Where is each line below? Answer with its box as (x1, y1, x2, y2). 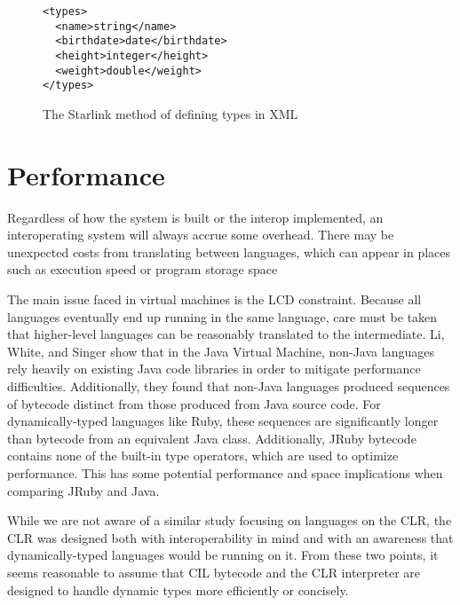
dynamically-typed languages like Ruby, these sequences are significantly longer (7, 412, 439, 430)
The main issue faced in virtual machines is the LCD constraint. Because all (7, 290, 422, 309)
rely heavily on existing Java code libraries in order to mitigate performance (7, 359, 421, 378)
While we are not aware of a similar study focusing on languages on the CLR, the (7, 511, 452, 530)
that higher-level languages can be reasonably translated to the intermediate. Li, (7, 325, 445, 343)
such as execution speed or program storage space (7, 260, 278, 279)
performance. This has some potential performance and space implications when (7, 463, 443, 482)
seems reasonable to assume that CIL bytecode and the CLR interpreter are (7, 562, 421, 581)
